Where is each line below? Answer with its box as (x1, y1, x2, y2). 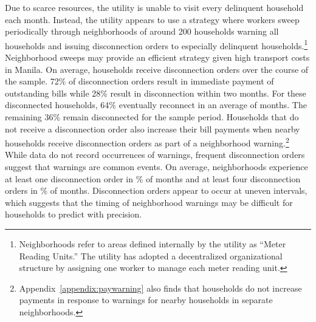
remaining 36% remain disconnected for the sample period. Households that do (5, 111, 299, 123)
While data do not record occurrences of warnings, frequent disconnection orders (5, 148, 305, 161)
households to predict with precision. (5, 208, 142, 221)
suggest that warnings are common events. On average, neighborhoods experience (5, 160, 308, 173)
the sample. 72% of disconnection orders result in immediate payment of (5, 75, 274, 87)
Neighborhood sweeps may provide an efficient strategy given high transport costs (5, 51, 310, 64)
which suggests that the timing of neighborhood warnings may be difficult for (5, 196, 293, 208)
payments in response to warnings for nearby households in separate (19, 293, 273, 306)
